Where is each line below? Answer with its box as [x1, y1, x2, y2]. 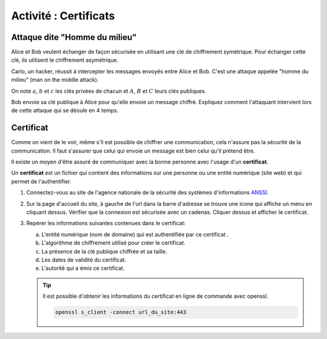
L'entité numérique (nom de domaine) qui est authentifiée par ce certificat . [41, 231, 229, 238]
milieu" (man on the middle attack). [11, 76, 99, 84]
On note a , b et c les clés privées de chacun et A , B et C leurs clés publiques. [11, 87, 206, 94]
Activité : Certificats [11, 9, 115, 22]
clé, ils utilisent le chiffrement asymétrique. [11, 56, 119, 64]
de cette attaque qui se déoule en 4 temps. [11, 107, 119, 114]
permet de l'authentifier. [11, 177, 71, 185]
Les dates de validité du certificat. [41, 256, 127, 263]
